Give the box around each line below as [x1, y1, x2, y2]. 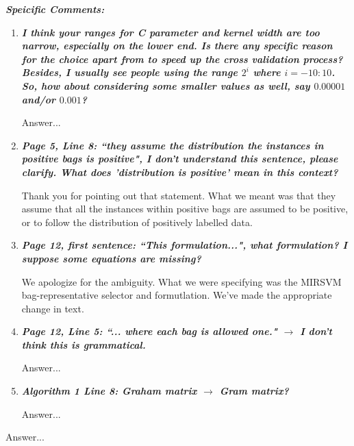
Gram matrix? [219, 384, 289, 398]
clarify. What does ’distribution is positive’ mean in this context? [21, 164, 338, 179]
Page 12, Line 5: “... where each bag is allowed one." [21, 324, 277, 338]
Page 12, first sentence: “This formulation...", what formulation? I [21, 238, 348, 252]
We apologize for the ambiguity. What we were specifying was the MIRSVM [21, 274, 342, 288]
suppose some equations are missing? [21, 251, 201, 265]
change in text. [21, 301, 84, 315]
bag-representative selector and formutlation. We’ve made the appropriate [21, 288, 332, 302]
